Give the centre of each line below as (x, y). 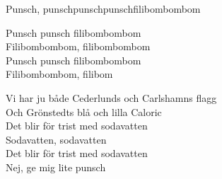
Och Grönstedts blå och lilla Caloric (84, 111)
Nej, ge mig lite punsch (56, 167)
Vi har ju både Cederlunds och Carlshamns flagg (111, 97)
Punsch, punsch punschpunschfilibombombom (103, 8)
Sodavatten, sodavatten (56, 139)
